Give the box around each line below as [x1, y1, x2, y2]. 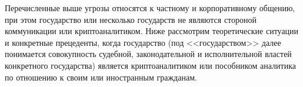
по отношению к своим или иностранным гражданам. [5, 71, 197, 83]
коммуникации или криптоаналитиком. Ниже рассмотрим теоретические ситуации [5, 25, 299, 37]
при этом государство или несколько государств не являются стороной [5, 13, 257, 25]
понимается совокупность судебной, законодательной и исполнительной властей [5, 48, 292, 60]
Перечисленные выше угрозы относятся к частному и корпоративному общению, [5, 2, 295, 14]
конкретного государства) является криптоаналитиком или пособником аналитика [5, 59, 296, 71]
